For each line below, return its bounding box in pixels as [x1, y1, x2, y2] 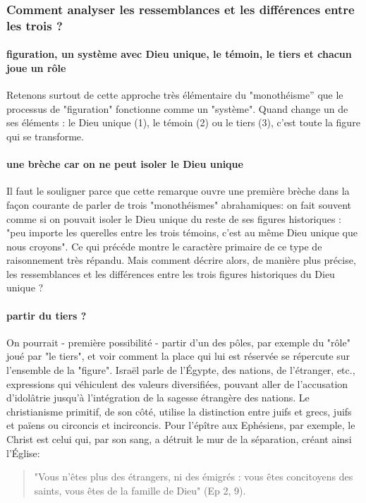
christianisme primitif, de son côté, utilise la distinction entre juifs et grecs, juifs [6, 404, 352, 418]
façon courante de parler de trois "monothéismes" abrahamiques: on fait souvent [6, 197, 351, 212]
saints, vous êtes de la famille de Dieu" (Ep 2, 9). [34, 483, 246, 497]
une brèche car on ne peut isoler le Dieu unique [6, 157, 243, 171]
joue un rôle [6, 60, 66, 75]
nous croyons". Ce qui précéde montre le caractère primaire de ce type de [6, 238, 322, 253]
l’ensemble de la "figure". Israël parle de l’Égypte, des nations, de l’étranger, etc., [6, 363, 355, 377]
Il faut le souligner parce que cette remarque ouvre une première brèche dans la [6, 183, 350, 198]
